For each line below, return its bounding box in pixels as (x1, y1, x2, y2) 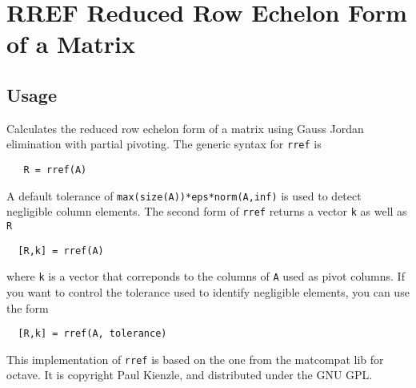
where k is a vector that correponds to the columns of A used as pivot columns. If (6, 268, 405, 285)
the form (6, 299, 49, 316)
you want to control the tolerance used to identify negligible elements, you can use (6, 283, 410, 300)
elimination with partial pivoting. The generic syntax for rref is (6, 135, 322, 152)
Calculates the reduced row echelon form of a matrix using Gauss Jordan (6, 119, 364, 136)
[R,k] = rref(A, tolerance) (18, 328, 167, 340)
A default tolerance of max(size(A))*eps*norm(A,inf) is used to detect (6, 187, 362, 204)
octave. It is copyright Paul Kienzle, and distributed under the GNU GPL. (6, 366, 373, 383)
